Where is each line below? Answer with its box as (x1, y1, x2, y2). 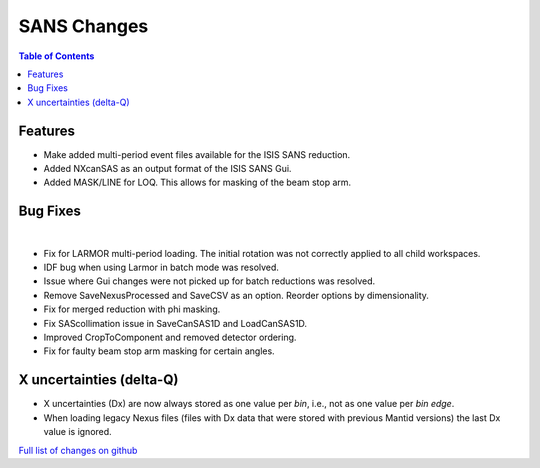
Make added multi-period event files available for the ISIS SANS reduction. (43, 148, 351, 160)
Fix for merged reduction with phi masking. (43, 303, 221, 315)
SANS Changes (18, 15, 149, 37)
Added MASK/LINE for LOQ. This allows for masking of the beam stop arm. (43, 176, 352, 189)
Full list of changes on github (18, 444, 138, 456)
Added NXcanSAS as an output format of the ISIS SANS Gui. (43, 163, 292, 175)
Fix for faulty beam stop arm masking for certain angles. (43, 345, 275, 357)
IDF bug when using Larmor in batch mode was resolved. (43, 261, 280, 274)
